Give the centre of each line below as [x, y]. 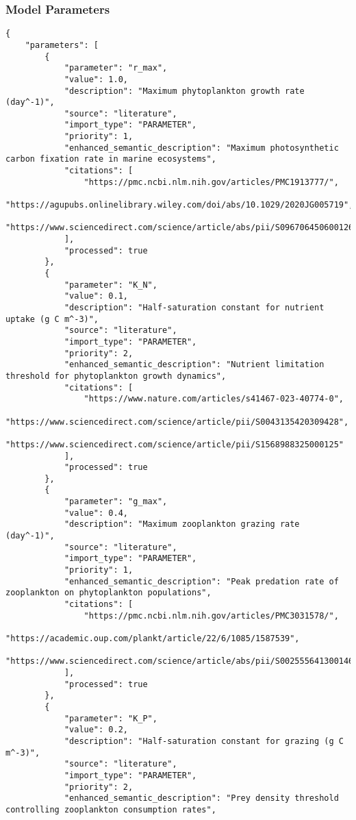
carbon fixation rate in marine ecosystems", [111, 159]
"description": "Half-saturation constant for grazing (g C [204, 741]
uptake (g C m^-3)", [52, 319]
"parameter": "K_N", [111, 285]
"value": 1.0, [96, 79]
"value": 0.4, [96, 513]
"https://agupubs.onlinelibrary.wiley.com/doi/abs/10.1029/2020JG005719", [180, 205]
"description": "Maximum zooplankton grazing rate [182, 524]
